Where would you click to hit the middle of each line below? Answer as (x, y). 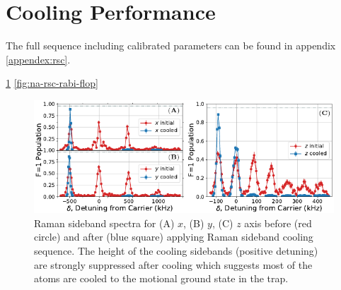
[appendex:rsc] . (38, 59)
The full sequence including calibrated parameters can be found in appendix (171, 46)
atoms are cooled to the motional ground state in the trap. (161, 278)
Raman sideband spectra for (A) (104, 223)
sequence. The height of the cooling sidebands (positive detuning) (176, 250)
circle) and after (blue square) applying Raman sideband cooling (174, 237)
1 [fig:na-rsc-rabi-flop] (52, 83)
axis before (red (278, 223)
